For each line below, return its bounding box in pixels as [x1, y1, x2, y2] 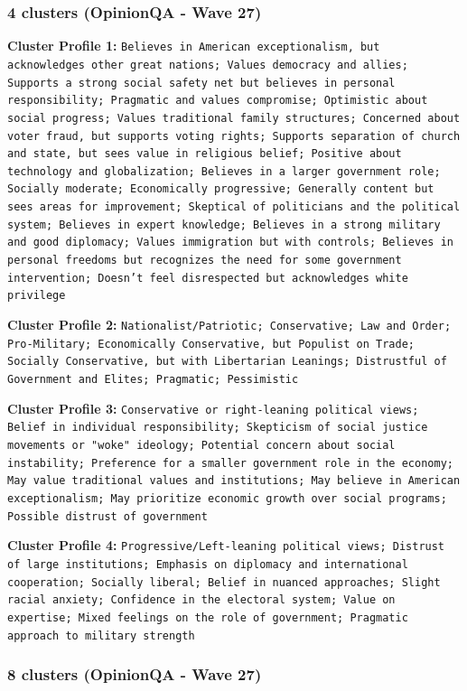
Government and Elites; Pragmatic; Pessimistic [7, 373, 299, 387]
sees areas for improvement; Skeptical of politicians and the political [7, 201, 461, 214]
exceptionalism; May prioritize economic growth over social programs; [7, 491, 447, 505]
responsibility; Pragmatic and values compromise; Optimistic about [7, 94, 428, 107]
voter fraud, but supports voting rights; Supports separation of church [7, 129, 461, 143]
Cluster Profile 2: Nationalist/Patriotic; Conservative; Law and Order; [7, 315, 452, 334]
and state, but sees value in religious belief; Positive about [7, 147, 402, 161]
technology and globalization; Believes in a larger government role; [7, 164, 441, 178]
